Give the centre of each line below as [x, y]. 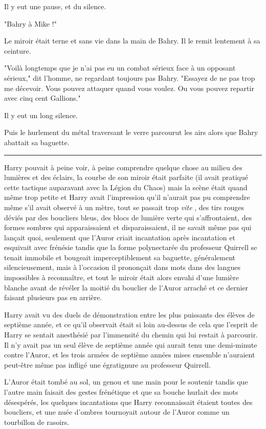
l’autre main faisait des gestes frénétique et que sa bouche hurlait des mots [121, 392]
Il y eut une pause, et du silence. [55, 6]
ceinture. [18, 50]
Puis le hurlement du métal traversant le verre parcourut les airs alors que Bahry [131, 132]
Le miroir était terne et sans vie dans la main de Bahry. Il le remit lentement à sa [132, 41]
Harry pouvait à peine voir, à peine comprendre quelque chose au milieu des [123, 167]
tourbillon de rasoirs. [37, 422]
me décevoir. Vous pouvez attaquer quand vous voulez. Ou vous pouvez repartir [129, 88]
